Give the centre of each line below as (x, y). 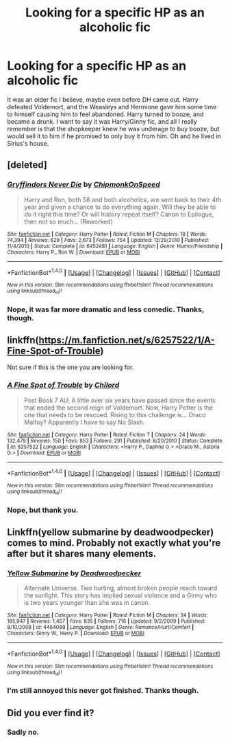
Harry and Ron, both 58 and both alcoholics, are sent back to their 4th (123, 199)
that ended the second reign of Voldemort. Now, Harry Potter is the (118, 408)
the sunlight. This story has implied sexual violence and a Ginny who (120, 595)
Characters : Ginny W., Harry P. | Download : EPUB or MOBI (76, 634)
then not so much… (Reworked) (68, 221)
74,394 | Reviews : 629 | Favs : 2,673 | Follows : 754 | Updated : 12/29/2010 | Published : (108, 240)
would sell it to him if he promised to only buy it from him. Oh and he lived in (114, 136)
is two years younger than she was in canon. (87, 603)
